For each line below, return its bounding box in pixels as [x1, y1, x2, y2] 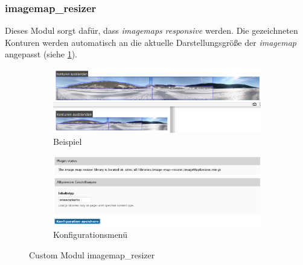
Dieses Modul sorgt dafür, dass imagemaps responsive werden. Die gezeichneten [5, 24, 298, 37]
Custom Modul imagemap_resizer [29, 248, 155, 261]
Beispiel [53, 135, 82, 147]
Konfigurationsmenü [53, 228, 128, 241]
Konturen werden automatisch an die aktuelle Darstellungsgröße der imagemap [5, 36, 296, 48]
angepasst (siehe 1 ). [5, 48, 77, 60]
